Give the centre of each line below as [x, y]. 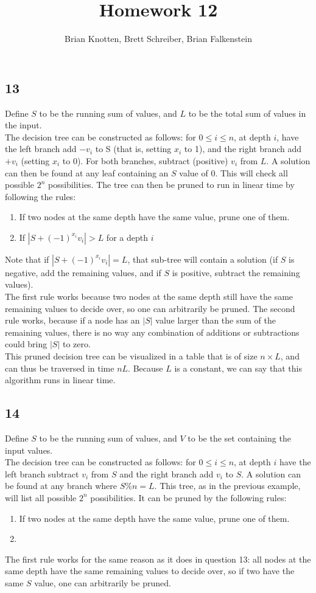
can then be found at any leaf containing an [87, 172]
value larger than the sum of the [216, 320]
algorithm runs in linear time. [60, 380]
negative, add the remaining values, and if [83, 272]
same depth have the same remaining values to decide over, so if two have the [150, 571]
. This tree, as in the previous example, [227, 486]
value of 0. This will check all [233, 172]
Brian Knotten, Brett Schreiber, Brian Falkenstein [158, 39]
